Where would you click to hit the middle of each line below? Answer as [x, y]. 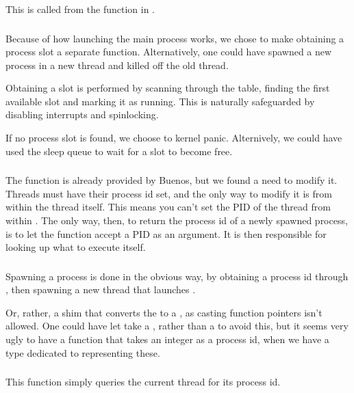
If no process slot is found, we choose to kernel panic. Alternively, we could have [174, 138]
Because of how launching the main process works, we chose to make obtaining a [175, 38]
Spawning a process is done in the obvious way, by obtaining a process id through [177, 276]
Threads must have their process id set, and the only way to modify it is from [169, 193]
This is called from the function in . [80, 9]
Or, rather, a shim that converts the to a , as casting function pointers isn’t [164, 312]
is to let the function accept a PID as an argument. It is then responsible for [166, 233]
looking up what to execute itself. [76, 247]
